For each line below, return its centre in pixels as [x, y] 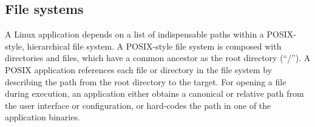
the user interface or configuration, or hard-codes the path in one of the [138, 105]
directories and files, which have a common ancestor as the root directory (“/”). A [158, 58]
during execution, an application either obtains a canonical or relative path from [154, 93]
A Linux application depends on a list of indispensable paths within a [134, 34]
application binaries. [42, 117]
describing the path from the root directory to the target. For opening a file [146, 81]
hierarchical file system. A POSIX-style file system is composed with [154, 46]
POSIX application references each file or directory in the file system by [139, 69]
